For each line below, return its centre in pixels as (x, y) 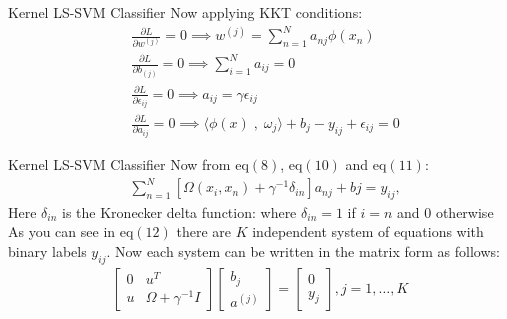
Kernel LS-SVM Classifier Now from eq (128, 163)
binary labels (47, 251)
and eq (366, 163)
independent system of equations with (368, 231)
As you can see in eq (71, 231)
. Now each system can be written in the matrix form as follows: (303, 251)
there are (203, 231)
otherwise (464, 211)
